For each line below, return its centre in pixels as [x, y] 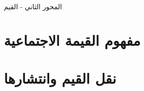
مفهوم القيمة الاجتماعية [72, 40]
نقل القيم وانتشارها [60, 78]
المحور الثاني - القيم [33, 6]
